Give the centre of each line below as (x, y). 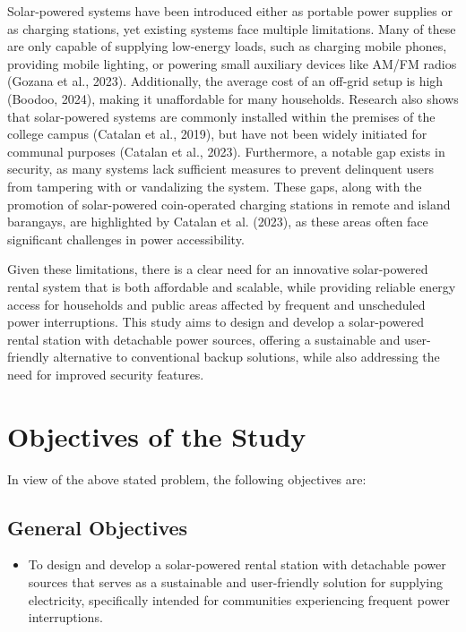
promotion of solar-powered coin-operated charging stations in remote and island (229, 204)
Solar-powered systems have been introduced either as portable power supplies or (230, 11)
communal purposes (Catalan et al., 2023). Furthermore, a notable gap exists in (226, 151)
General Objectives (98, 527)
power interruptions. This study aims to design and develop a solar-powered (216, 322)
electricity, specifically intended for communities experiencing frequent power (239, 599)
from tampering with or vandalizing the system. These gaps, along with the (215, 186)
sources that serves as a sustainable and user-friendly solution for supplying (236, 581)
